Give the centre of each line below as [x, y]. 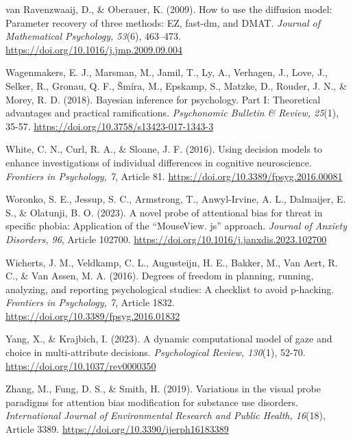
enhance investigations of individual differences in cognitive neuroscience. [159, 162]
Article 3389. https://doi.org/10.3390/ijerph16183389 [117, 429]
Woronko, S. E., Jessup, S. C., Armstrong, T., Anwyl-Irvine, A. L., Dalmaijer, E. [176, 199]
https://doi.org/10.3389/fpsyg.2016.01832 [93, 315]
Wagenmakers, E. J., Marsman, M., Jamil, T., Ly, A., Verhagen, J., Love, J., [167, 72]
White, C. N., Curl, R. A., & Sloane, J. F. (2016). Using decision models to [164, 149]
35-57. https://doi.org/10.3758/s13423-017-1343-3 [110, 126]
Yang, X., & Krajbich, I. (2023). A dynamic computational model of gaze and [169, 339]
